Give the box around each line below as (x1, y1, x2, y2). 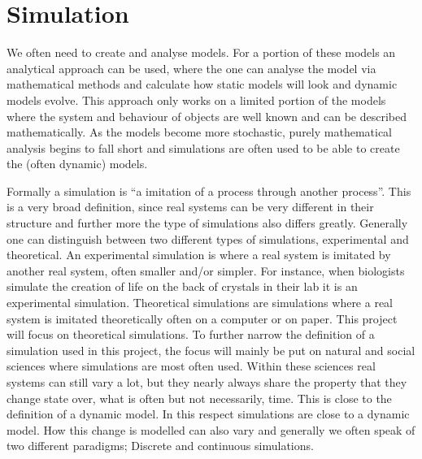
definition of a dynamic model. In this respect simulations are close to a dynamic (7, 405, 410, 422)
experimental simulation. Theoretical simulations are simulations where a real (7, 294, 394, 311)
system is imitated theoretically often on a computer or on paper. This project (7, 310, 398, 327)
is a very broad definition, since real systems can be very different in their (7, 198, 374, 215)
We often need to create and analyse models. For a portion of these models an (7, 44, 396, 61)
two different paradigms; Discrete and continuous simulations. (7, 437, 314, 454)
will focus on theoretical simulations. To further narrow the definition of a (7, 326, 375, 343)
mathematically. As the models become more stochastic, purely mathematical (7, 123, 392, 141)
